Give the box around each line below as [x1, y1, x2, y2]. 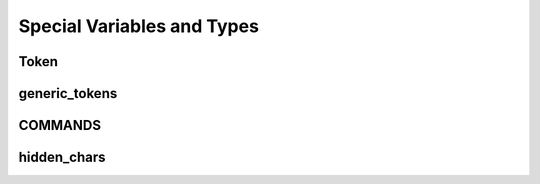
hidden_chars [18, 149, 106, 166]
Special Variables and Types [18, 15, 260, 37]
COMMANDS [18, 117, 102, 134]
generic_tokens [18, 85, 118, 102]
